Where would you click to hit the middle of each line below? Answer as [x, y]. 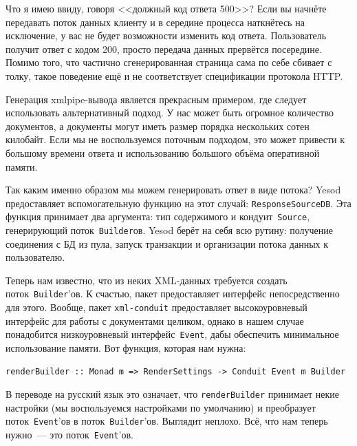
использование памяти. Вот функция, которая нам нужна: [126, 348]
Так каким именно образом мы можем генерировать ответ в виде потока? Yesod [173, 190]
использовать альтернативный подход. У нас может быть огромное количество [170, 113]
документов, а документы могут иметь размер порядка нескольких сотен [158, 126]
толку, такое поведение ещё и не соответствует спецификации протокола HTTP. [174, 75]
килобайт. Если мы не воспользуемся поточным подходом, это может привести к [175, 139]
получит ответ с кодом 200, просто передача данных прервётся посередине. [164, 49]
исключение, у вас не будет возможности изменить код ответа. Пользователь [166, 35]
